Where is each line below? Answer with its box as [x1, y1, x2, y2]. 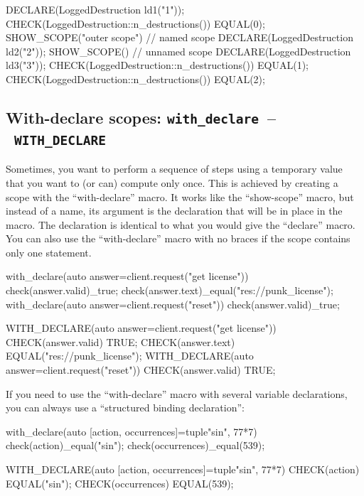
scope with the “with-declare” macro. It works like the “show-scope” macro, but [6, 189, 354, 204]
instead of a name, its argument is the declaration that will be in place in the [6, 203, 343, 218]
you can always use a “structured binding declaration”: [6, 400, 245, 415]
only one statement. [6, 244, 92, 259]
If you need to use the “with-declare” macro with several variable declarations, [6, 386, 348, 401]
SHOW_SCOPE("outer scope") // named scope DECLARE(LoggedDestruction [6, 30, 353, 45]
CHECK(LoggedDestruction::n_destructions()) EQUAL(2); [6, 71, 265, 86]
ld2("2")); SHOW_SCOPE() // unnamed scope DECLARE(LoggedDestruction [6, 43, 351, 58]
